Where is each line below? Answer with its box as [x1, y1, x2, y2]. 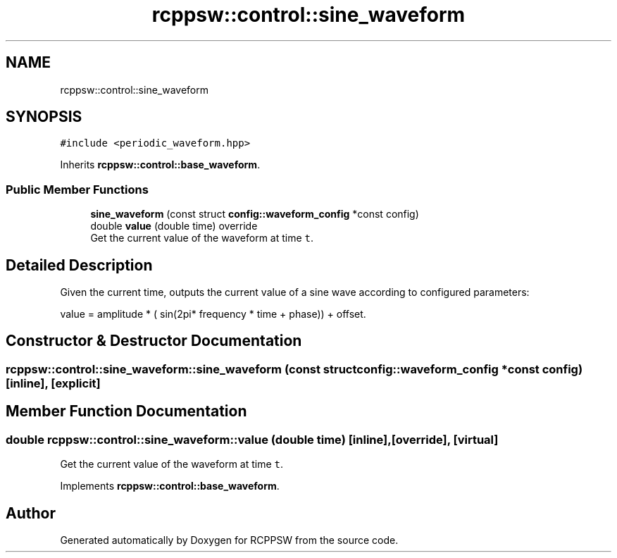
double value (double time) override [90, 220, 258, 232]
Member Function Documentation [6, 402, 247, 421]
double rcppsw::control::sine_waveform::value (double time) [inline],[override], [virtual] [6, 432, 499, 447]
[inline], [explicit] [6, 376, 101, 390]
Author [6, 504, 56, 522]
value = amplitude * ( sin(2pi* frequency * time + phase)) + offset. [60, 308, 366, 321]
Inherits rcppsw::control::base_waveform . [60, 159, 261, 171]
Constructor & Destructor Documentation [6, 332, 302, 350]
